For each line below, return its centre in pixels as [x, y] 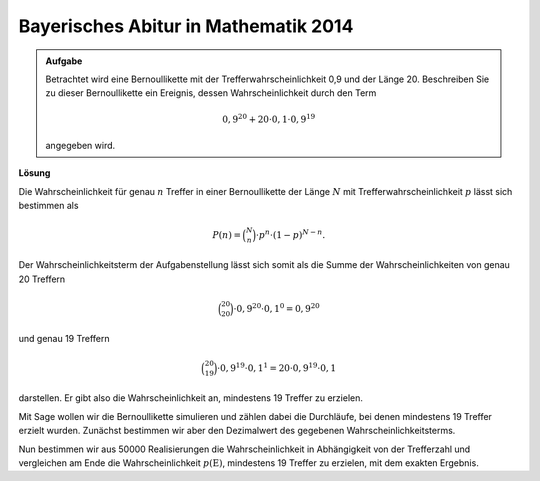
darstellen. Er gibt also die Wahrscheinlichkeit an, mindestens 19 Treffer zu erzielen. [191, 398]
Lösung [34, 173]
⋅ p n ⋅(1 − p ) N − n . [290, 234]
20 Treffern [42, 279]
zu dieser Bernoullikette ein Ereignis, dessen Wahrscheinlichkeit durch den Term [211, 93]
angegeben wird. [80, 145]
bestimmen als [48, 206]
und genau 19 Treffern [64, 339]
